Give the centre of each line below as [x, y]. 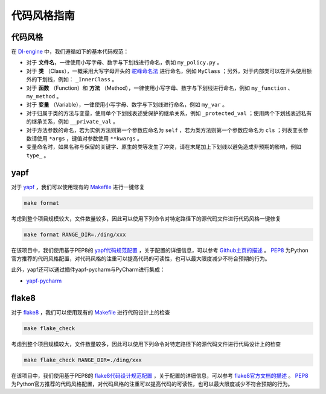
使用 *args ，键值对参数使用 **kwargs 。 [90, 138]
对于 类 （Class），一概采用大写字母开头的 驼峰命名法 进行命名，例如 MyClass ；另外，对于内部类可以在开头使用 [166, 71]
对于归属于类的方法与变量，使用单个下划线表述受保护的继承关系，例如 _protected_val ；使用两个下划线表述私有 [169, 113]
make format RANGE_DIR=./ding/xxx [75, 234]
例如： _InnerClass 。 [88, 80]
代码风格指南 [43, 16]
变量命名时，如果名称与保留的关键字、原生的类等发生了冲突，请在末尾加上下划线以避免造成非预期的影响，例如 [164, 147]
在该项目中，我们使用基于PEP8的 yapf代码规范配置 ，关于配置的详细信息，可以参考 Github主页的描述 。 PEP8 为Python [160, 250]
